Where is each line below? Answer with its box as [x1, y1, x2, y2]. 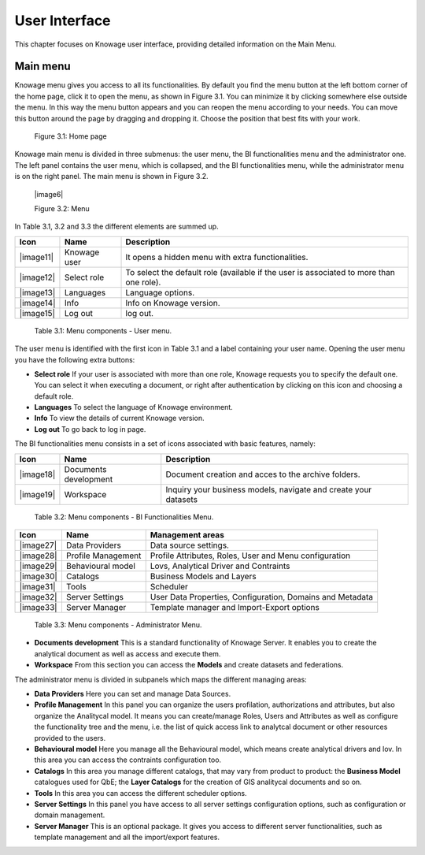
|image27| [19, 540, 57, 551]
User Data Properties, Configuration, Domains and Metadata [150, 592, 374, 603]
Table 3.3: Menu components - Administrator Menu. [34, 620, 202, 630]
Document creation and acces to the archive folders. [165, 469, 361, 480]
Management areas [150, 530, 224, 541]
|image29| [19, 560, 58, 571]
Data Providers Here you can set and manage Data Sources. [34, 690, 231, 698]
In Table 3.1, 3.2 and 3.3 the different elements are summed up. [14, 221, 220, 232]
